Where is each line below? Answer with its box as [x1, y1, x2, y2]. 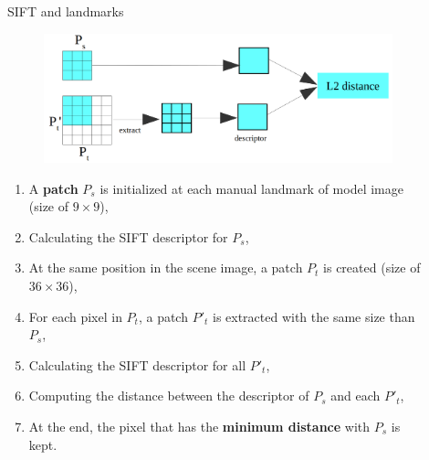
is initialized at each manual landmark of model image [99, 178, 403, 198]
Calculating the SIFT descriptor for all [28, 355, 246, 374]
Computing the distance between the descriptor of [28, 386, 309, 405]
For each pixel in [28, 306, 122, 326]
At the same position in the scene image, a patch [28, 258, 303, 277]
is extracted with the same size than [212, 306, 415, 326]
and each [330, 386, 381, 405]
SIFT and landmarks [7, 2, 124, 20]
